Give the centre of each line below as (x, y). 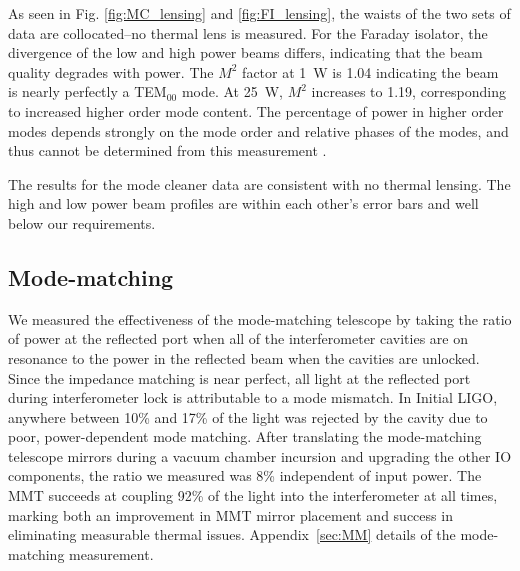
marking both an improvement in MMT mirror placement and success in (230, 514)
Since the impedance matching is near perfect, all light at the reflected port (239, 377)
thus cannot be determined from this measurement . (167, 150)
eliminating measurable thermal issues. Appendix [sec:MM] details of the (232, 534)
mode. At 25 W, (232, 91)
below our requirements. (82, 222)
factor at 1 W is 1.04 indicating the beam (370, 71)
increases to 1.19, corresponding (409, 91)
